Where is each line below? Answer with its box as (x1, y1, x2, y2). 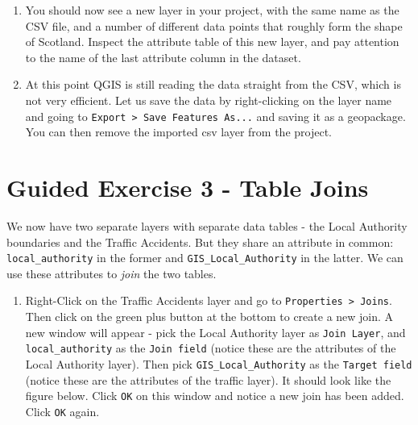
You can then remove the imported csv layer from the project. (25, 123, 332, 140)
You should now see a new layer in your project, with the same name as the (25, 2, 399, 18)
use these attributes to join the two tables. (6, 265, 217, 281)
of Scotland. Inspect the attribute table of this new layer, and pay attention (25, 33, 399, 50)
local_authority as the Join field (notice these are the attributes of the (25, 340, 396, 356)
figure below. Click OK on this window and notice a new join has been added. (25, 387, 404, 404)
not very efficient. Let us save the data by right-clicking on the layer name (25, 91, 392, 108)
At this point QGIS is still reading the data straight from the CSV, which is (25, 76, 401, 93)
